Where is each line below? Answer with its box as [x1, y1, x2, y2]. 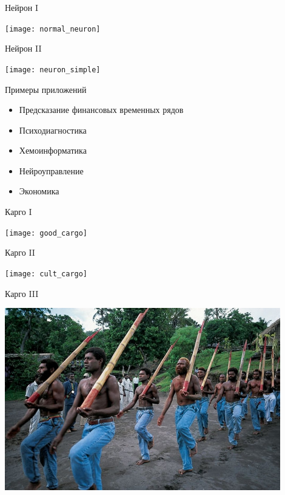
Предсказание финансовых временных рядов [19, 103, 184, 116]
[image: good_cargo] [5, 228, 88, 237]
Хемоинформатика [19, 144, 87, 157]
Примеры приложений [5, 83, 87, 95]
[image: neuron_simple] [5, 65, 101, 74]
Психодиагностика [19, 123, 87, 136]
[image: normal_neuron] [5, 24, 101, 33]
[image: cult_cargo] [5, 269, 88, 278]
